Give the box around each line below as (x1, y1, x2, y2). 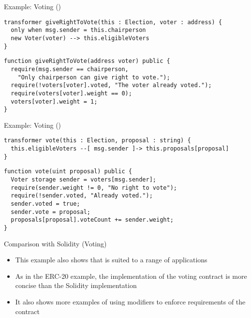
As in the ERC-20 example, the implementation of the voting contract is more (15, 271, 247, 281)
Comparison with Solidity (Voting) (4, 238, 107, 248)
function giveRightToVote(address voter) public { (4, 58, 170, 65)
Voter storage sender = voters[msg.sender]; (11, 176, 156, 183)
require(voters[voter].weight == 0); (11, 90, 132, 97)
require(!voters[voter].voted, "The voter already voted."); (11, 82, 212, 89)
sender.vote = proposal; (11, 208, 90, 215)
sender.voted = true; (11, 200, 80, 207)
